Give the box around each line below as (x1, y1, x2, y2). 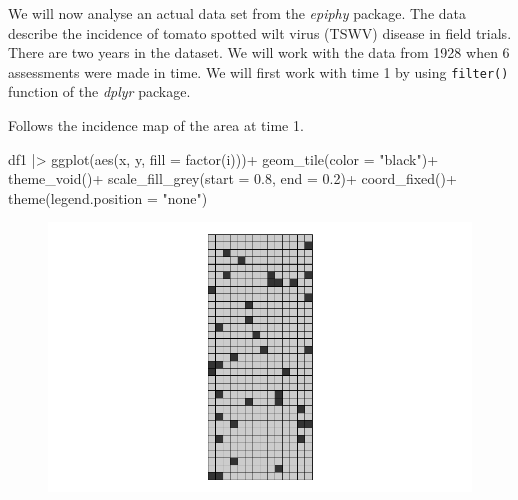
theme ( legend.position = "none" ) (8, 187, 208, 208)
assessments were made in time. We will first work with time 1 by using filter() (8, 61, 509, 82)
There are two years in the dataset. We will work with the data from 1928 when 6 (8, 42, 510, 63)
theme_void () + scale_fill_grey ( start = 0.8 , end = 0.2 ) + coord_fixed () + (8, 168, 457, 189)
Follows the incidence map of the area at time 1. (8, 115, 304, 136)
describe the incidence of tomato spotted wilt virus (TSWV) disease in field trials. (8, 22, 512, 43)
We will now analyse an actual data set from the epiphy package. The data (8, 3, 467, 23)
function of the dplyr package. (8, 81, 191, 102)
